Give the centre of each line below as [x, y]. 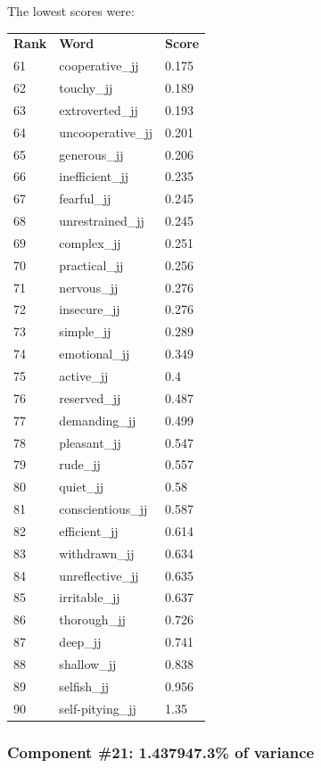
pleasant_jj [90, 442]
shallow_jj [88, 663]
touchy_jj [86, 88]
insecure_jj [90, 309]
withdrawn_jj [97, 553]
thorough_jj [92, 619]
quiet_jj [82, 487]
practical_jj [91, 264]
